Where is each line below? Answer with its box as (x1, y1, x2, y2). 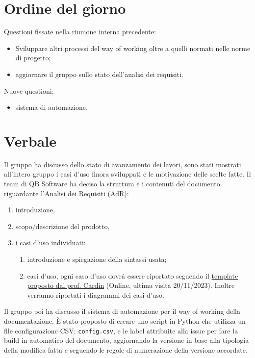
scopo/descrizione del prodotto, (15, 221, 110, 231)
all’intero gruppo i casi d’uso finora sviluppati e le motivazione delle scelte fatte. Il (4, 169, 251, 179)
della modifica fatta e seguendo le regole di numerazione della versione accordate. (4, 344, 248, 355)
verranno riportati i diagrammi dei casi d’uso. (27, 289, 164, 300)
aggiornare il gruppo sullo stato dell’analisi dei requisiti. (15, 69, 183, 79)
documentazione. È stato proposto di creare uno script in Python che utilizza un (4, 315, 246, 326)
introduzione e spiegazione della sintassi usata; (27, 254, 167, 264)
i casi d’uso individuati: (15, 237, 86, 248)
